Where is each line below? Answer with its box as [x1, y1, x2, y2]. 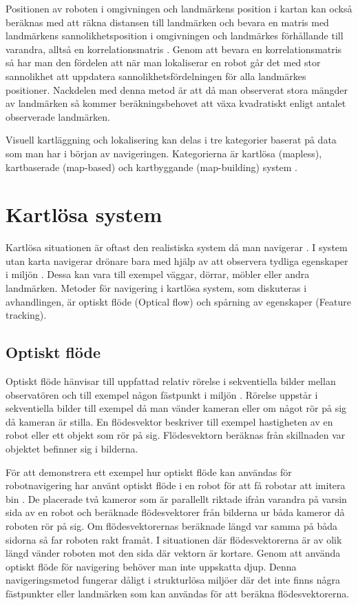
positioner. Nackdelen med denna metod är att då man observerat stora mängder [6, 82, 348, 97]
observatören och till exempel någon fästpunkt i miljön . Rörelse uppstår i [6, 387, 318, 401]
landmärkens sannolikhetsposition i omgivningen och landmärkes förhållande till [6, 28, 344, 43]
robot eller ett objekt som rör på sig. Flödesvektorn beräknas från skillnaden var [6, 428, 346, 442]
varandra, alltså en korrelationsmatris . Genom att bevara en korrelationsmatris [6, 41, 342, 56]
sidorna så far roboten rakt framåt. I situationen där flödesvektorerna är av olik [6, 532, 342, 546]
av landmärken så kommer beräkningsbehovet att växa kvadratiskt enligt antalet [6, 96, 346, 110]
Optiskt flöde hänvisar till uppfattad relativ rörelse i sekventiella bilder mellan [6, 374, 336, 388]
